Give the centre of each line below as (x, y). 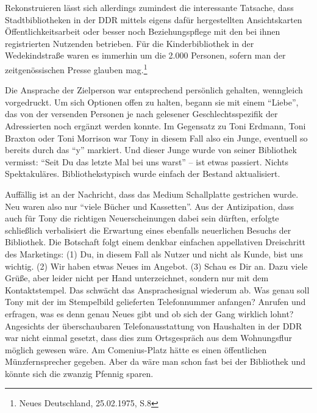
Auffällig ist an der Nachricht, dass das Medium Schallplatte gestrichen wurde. (152, 194)
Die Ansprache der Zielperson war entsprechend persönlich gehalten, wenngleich (154, 90)
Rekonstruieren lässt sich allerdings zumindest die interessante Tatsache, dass (149, 7)
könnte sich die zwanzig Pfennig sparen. (79, 373)
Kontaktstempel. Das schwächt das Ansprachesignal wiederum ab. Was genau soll (157, 289)
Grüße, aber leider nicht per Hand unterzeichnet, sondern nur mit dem (137, 278)
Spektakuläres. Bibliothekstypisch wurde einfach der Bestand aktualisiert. (143, 174)
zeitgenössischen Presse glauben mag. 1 (76, 68)
